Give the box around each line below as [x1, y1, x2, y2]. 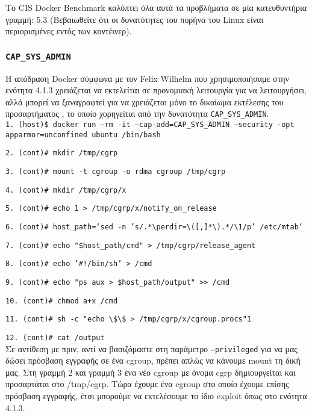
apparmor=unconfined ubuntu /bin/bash [5, 130, 161, 139]
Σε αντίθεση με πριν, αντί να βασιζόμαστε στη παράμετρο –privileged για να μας [5, 342, 298, 355]
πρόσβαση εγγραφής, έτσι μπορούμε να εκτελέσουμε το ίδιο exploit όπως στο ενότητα [5, 389, 307, 402]
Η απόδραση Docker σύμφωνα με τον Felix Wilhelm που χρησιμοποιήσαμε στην [5, 72, 289, 84]
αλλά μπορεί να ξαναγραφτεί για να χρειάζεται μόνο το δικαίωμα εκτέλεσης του [5, 95, 284, 108]
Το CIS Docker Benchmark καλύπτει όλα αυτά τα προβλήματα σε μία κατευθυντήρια [5, 1, 307, 13]
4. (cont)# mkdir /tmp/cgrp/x [5, 185, 126, 194]
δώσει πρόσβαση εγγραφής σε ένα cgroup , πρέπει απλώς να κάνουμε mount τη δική [5, 354, 301, 367]
